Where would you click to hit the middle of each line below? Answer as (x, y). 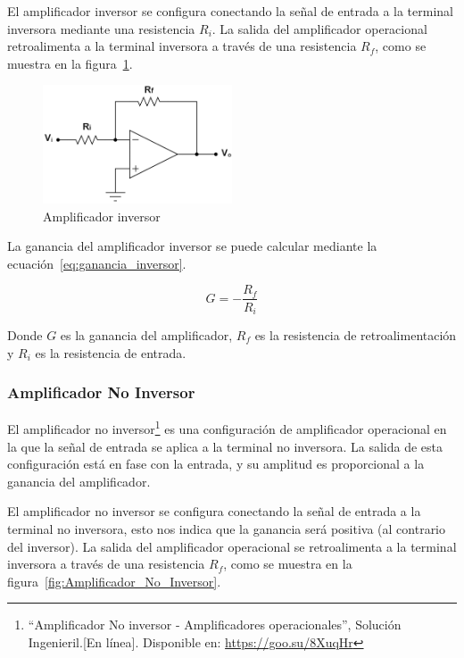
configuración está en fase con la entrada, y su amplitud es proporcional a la (216, 464)
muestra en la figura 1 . (70, 63)
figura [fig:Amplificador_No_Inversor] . (114, 581)
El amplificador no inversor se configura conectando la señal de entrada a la (214, 511)
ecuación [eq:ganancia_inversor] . (97, 263)
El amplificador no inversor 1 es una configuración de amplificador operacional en (227, 428)
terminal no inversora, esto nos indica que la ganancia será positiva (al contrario (227, 529)
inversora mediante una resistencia (101, 28)
